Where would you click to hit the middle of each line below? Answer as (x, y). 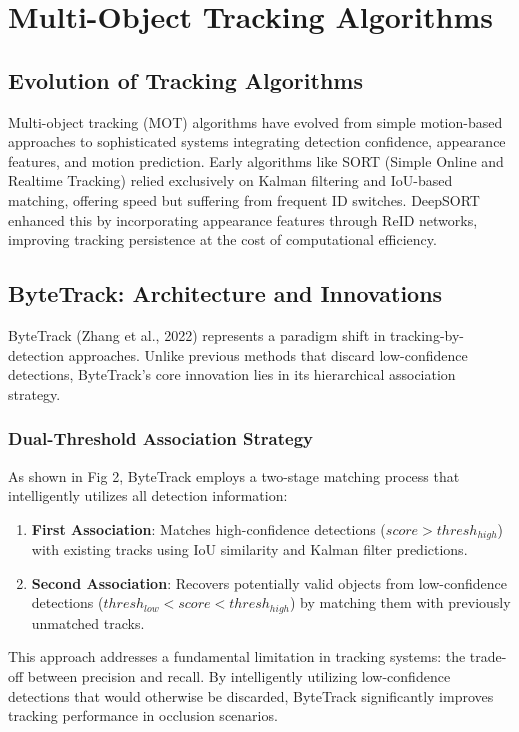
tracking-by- (427, 334)
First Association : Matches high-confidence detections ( (208, 528)
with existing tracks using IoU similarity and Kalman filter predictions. (249, 549)
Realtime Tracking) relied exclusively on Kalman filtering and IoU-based (230, 180)
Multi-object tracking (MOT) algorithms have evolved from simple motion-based (255, 121)
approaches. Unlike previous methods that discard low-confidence (268, 354)
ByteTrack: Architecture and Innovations (225, 293)
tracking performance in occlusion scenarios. (143, 715)
